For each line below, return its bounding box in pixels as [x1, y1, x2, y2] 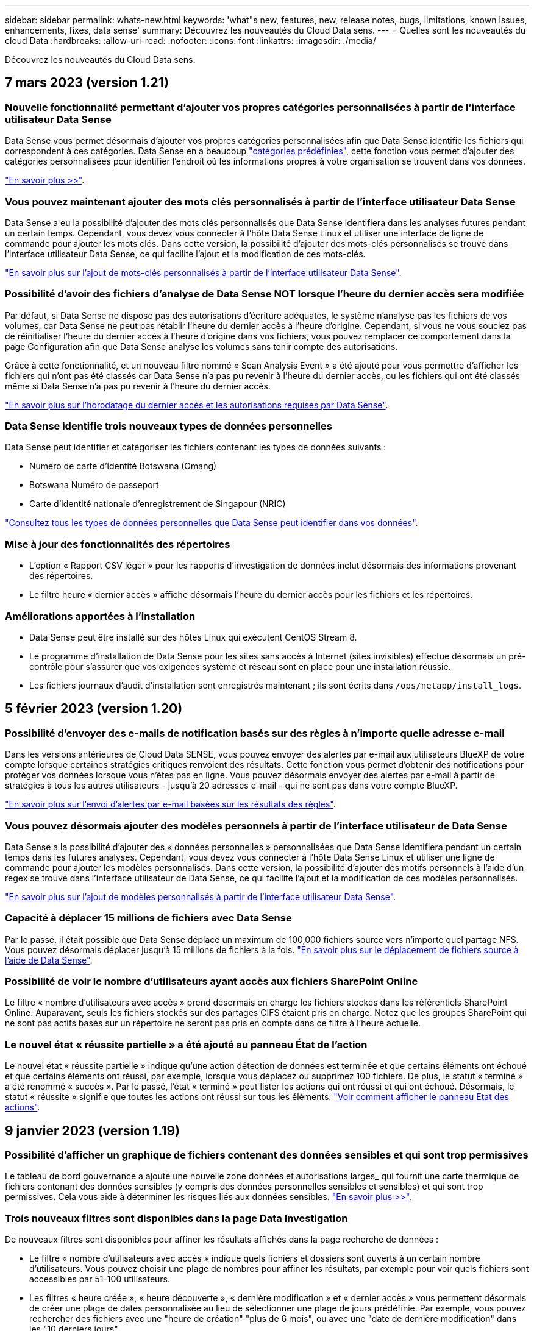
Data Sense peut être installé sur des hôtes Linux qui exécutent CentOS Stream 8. [29, 631, 357, 642]
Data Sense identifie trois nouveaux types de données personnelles [5, 420, 332, 433]
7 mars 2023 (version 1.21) [5, 75, 169, 91]
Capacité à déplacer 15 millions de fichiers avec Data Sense [5, 912, 292, 925]
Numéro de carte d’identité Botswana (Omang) [29, 461, 217, 472]
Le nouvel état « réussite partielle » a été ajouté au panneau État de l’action [5, 1038, 368, 1051]
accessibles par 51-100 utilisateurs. [29, 1274, 171, 1285]
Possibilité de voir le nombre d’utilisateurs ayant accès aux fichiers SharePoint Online [5, 975, 418, 988]
